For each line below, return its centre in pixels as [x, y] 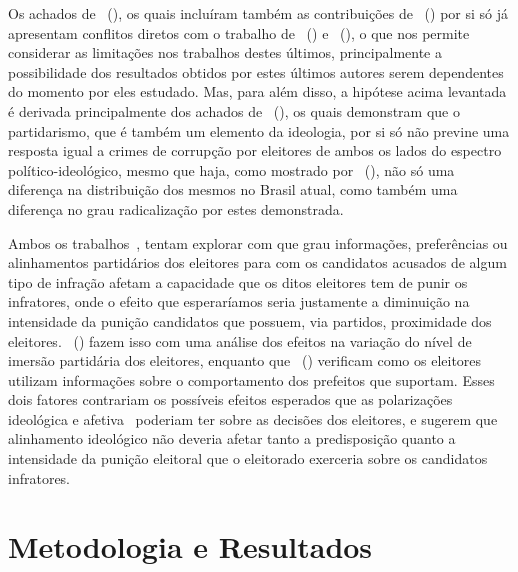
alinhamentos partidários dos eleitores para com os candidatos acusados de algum [257, 262]
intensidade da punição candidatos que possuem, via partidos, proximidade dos [250, 320]
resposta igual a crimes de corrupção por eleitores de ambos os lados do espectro [255, 150]
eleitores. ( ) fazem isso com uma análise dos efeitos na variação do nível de [240, 340]
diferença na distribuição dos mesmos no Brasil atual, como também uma [233, 189]
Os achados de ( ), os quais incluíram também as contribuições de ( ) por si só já [258, 13]
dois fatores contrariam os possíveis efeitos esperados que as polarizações [230, 399]
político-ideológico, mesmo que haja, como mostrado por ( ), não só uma [231, 169]
